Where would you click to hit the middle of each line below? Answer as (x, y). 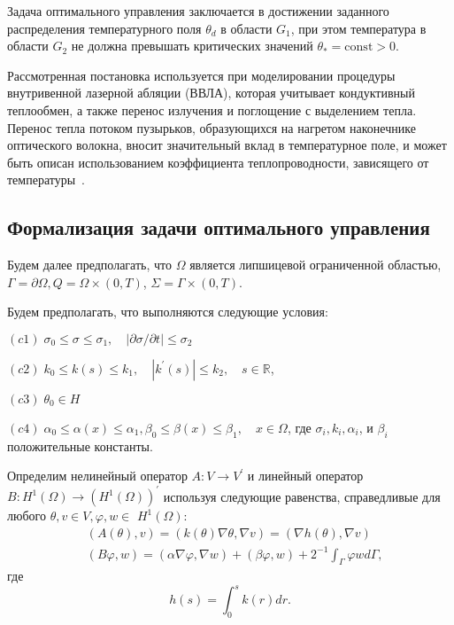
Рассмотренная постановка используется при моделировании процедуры (201, 75)
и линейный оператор (305, 476)
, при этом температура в (358, 28)
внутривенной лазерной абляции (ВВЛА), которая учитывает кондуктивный (211, 93)
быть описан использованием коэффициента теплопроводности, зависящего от (218, 162)
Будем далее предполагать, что (89, 265)
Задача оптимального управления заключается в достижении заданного (198, 11)
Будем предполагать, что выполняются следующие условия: (168, 312)
